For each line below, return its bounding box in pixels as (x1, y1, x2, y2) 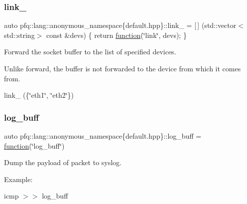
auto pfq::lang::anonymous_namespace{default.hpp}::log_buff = (4, 131, 202, 141)
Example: (4, 174, 33, 184)
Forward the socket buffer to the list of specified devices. (4, 46, 176, 57)
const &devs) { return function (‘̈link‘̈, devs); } (46, 29, 187, 40)
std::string (4, 29, 35, 40)
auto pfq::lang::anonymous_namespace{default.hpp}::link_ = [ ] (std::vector (4, 20, 237, 30)
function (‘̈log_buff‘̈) (4, 140, 65, 151)
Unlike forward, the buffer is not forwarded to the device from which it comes (4, 63, 241, 73)
